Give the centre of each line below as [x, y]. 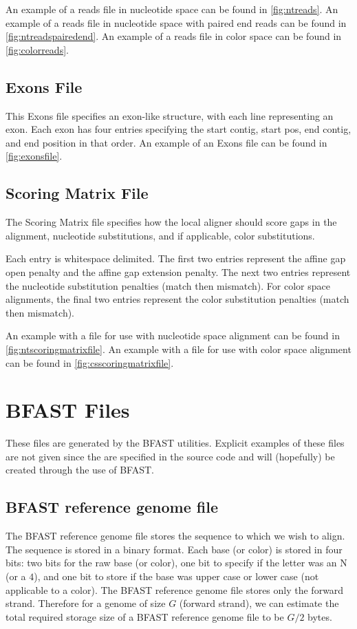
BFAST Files [68, 410]
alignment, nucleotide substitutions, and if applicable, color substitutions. [160, 235]
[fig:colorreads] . [37, 49]
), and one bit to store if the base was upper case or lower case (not [176, 576]
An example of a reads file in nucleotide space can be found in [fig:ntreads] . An [172, 9]
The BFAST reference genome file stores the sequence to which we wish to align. [175, 536]
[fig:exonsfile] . [34, 156]
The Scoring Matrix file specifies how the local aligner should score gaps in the [171, 222]
